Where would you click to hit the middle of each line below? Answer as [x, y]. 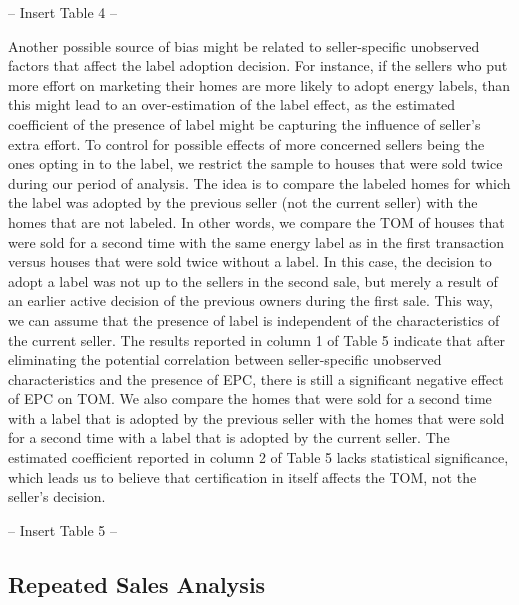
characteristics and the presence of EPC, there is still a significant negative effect [256, 378]
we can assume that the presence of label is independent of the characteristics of [254, 319]
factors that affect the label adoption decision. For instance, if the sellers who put [258, 65]
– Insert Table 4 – [62, 12]
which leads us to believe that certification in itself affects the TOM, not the [242, 476]
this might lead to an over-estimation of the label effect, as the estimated [232, 104]
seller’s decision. [57, 496]
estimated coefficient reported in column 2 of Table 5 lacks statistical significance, [258, 457]
